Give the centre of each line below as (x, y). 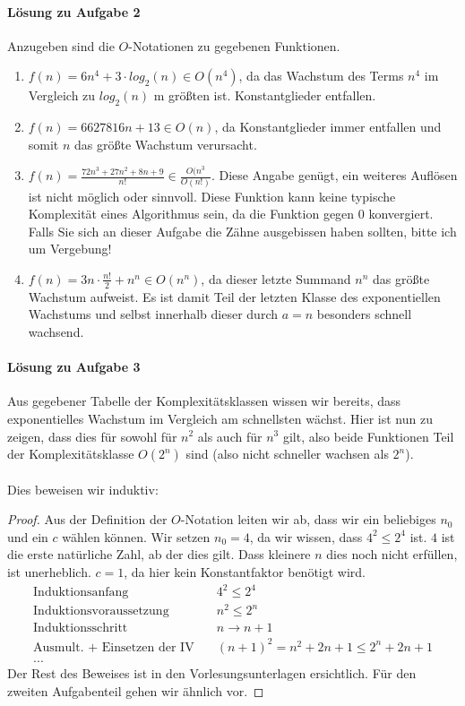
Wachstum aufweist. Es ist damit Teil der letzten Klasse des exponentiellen (234, 296)
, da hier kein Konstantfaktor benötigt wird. (245, 572)
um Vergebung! (70, 249)
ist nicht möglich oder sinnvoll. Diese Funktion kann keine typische (212, 196)
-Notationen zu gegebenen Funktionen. (234, 45)
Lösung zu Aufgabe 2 (74, 11)
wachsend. (56, 331)
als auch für (230, 436)
